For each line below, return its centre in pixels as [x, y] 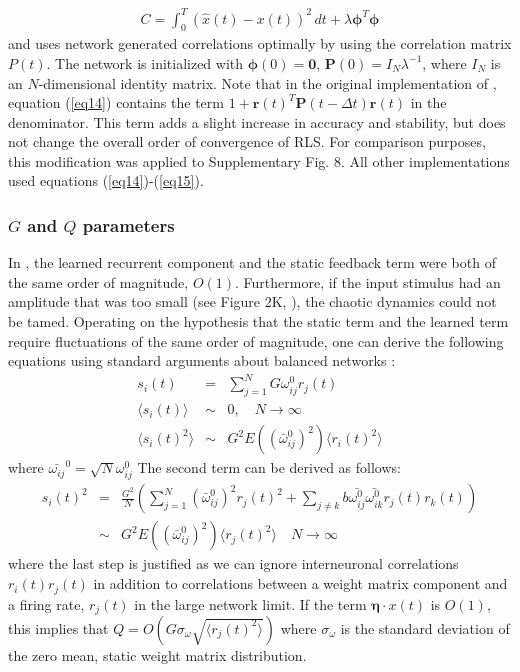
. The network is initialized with [145, 62]
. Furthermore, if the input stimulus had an [368, 281]
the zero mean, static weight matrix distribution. [157, 654]
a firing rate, [46, 603]
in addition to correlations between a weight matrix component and [300, 583]
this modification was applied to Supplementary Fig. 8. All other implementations [259, 160]
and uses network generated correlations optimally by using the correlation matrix [260, 43]
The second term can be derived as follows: [269, 467]
